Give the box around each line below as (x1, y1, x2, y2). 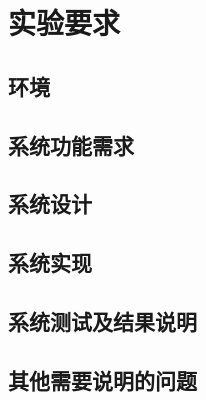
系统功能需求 (8, 129, 134, 160)
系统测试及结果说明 (8, 305, 197, 336)
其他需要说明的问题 (8, 364, 197, 395)
